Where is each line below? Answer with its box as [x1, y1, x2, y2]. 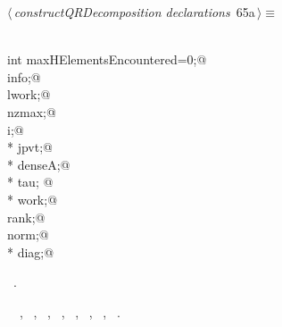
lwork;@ [7, 85, 51, 104]
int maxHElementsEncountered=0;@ [7, 50, 207, 69]
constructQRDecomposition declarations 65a [13, 3, 255, 21]
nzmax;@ [7, 102, 56, 121]
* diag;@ [7, 242, 54, 261]
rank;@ [7, 207, 46, 226]
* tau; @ [7, 172, 54, 191]
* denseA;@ [7, 155, 70, 173]
